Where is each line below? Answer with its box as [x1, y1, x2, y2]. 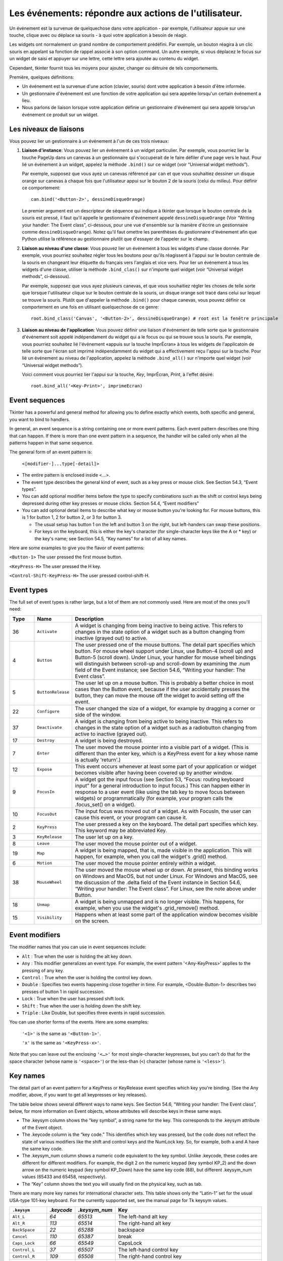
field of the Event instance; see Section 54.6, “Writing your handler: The [75, 666, 246, 673]
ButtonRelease [37, 690, 70, 695]
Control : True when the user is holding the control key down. [22, 974, 152, 981]
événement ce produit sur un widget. [22, 111, 99, 118]
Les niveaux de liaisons [9, 125, 84, 133]
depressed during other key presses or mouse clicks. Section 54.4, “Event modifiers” [22, 500, 199, 506]
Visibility [37, 915, 63, 921]
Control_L [12, 1247, 35, 1252]
